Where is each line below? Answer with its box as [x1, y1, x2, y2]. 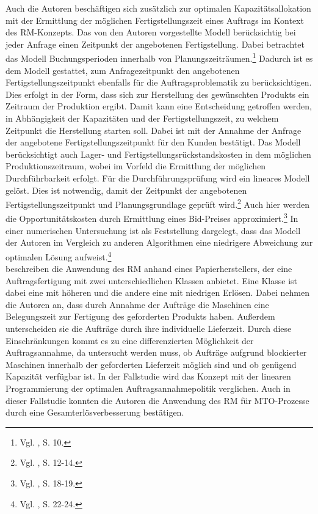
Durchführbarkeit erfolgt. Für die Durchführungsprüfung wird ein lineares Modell [5, 171, 310, 184]
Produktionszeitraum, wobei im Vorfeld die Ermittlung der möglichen [5, 160, 266, 172]
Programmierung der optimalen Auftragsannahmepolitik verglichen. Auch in [5, 382, 291, 395]
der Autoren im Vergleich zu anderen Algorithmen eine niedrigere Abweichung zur [5, 236, 313, 249]
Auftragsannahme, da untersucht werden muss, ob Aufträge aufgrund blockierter [5, 346, 307, 359]
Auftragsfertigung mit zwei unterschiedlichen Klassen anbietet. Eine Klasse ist [5, 274, 298, 287]
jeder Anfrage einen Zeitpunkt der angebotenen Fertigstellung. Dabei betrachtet [5, 37, 305, 50]
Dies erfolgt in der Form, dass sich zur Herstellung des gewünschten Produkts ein [5, 87, 309, 100]
